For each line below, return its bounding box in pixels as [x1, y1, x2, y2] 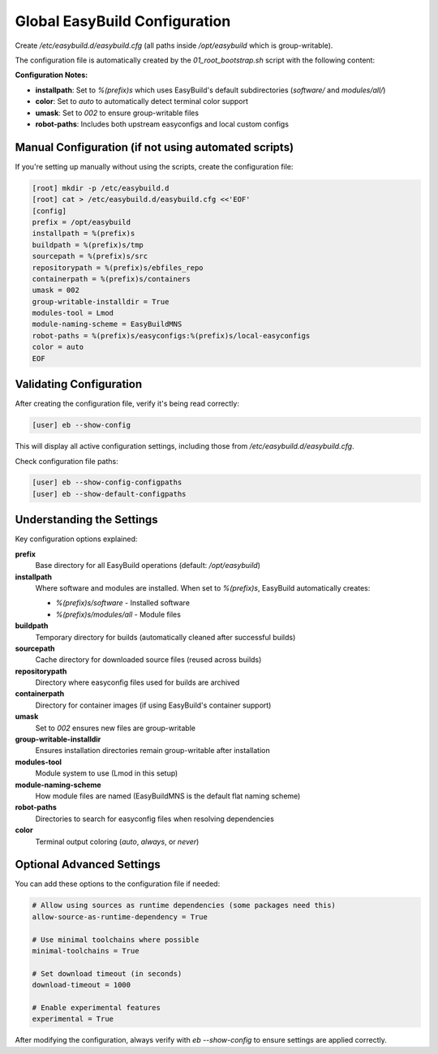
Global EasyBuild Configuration [15, 12, 231, 30]
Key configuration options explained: [15, 534, 138, 544]
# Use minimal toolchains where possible [32, 935, 200, 944]
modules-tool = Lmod [32, 308, 114, 318]
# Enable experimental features [32, 1003, 161, 1012]
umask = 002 [32, 286, 80, 295]
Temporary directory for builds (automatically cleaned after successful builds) [35, 632, 296, 642]
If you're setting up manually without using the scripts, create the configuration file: [15, 161, 294, 171]
